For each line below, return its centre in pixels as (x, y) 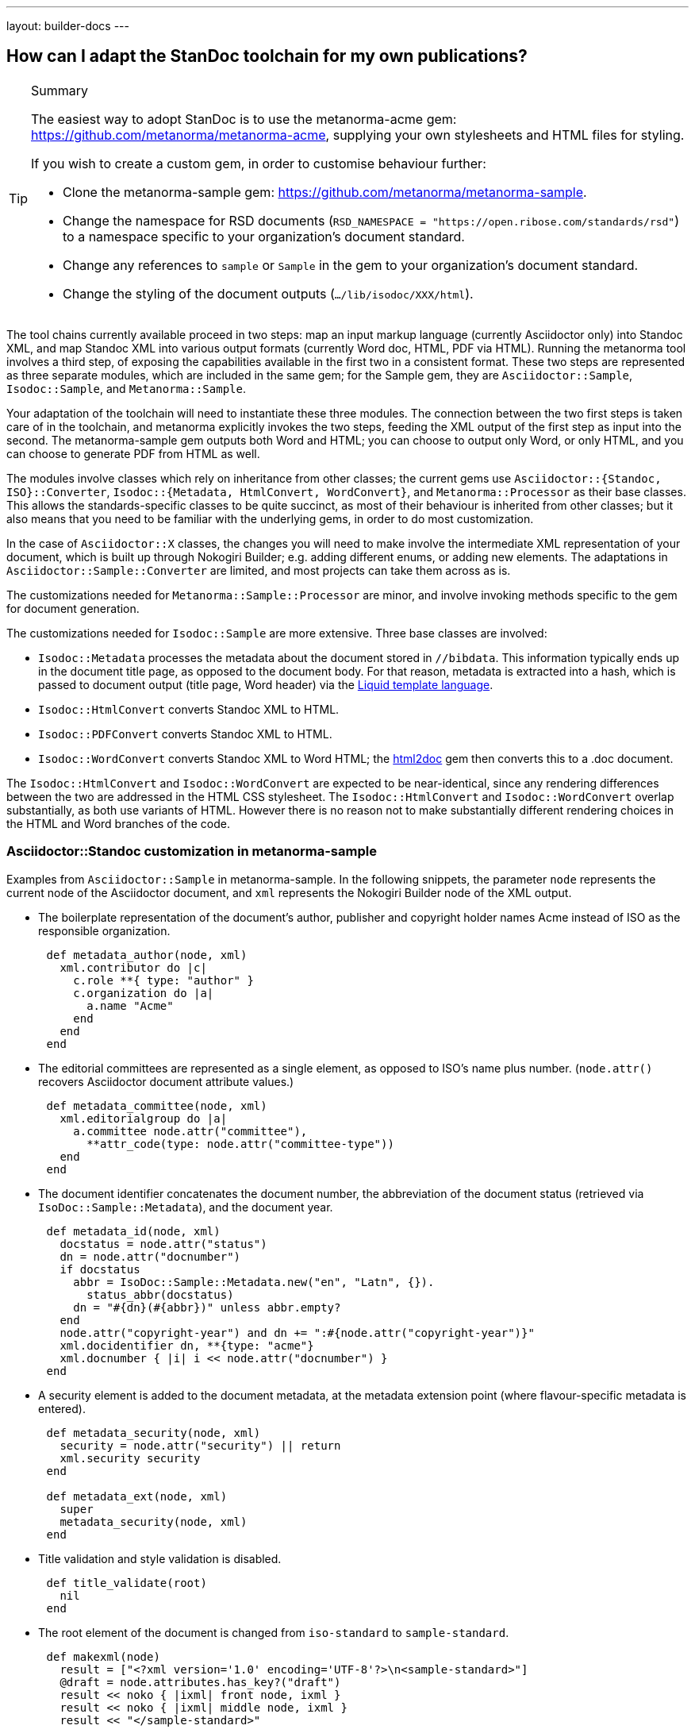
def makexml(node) (103, 1656)
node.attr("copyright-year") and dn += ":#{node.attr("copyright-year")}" (297, 1332)
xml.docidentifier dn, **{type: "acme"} (187, 1345)
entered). (62, 1408)
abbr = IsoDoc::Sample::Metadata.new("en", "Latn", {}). (254, 1282)
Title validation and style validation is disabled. (160, 1558)
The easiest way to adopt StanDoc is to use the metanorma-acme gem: (244, 119)
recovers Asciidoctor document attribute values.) (166, 1081)
